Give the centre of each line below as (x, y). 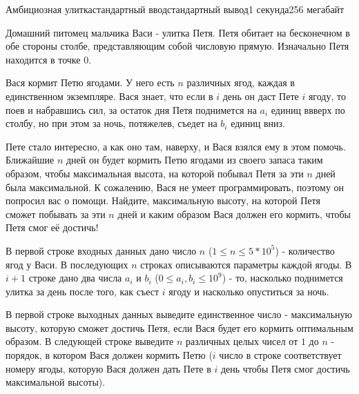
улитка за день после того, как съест (83, 291)
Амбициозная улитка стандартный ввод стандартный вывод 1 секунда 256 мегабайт (175, 9)
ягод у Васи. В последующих (67, 264)
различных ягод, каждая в (241, 82)
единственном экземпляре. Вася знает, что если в (109, 96)
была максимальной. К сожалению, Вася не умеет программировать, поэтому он (175, 187)
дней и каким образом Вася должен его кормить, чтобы (234, 214)
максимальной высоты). (56, 382)
